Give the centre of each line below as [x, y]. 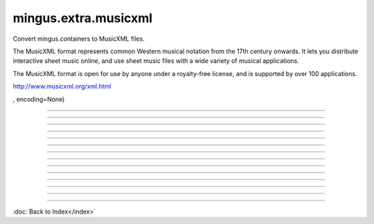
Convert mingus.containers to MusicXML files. [79, 39]
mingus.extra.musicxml [82, 18]
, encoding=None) [39, 99]
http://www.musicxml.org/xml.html [62, 86]
